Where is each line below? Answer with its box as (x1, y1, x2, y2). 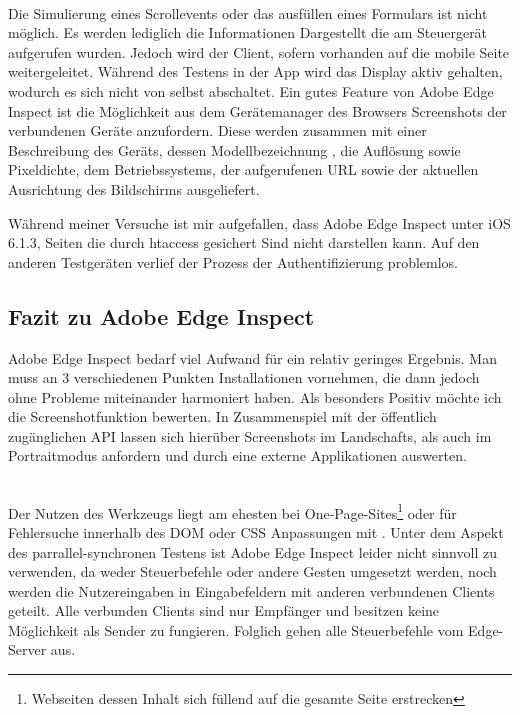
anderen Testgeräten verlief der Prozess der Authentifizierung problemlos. (8, 251, 458, 272)
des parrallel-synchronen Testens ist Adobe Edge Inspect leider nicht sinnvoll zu (8, 541, 497, 562)
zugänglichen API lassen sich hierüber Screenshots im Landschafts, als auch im (8, 425, 492, 446)
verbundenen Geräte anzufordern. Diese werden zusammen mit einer (8, 120, 427, 141)
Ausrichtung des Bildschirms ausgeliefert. (8, 178, 260, 199)
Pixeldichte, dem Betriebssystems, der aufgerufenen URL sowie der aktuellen (8, 159, 479, 180)
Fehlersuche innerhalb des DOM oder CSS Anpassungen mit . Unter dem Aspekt (8, 521, 504, 542)
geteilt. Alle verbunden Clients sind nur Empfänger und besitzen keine (8, 600, 440, 621)
